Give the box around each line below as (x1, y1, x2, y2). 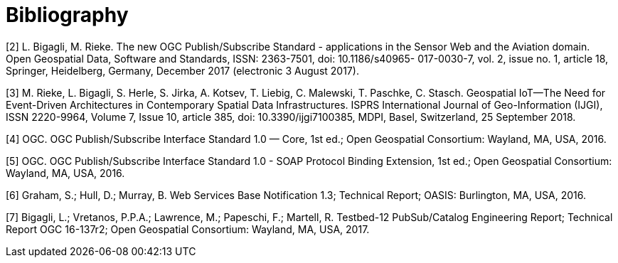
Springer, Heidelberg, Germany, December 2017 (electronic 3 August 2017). (6, 64, 359, 77)
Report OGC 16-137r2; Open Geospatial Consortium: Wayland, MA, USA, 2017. (6, 222, 370, 235)
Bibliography (6, 3, 129, 27)
